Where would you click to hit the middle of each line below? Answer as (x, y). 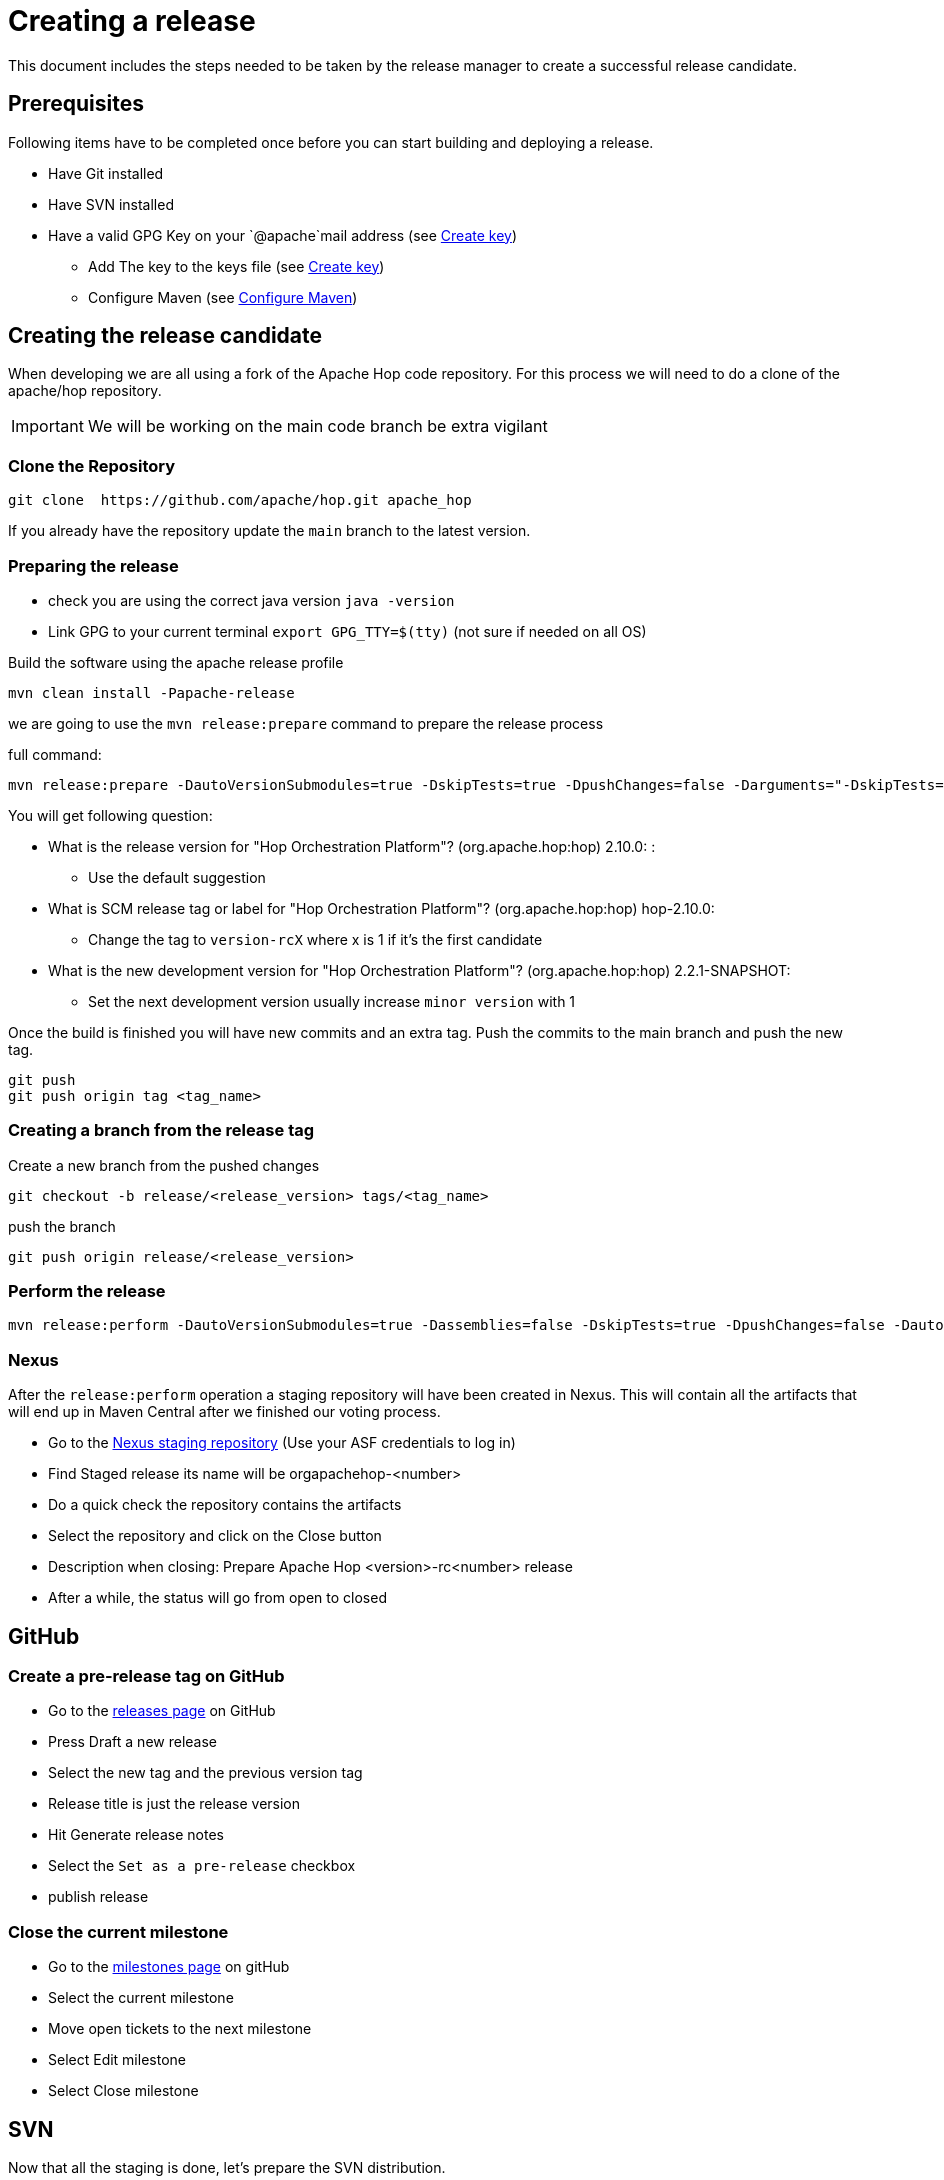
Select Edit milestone (117, 2060)
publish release (98, 1897)
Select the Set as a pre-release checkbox (202, 1866)
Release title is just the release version (174, 1804)
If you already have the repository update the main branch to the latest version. (269, 531)
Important (47, 426)
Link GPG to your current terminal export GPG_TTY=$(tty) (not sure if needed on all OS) (347, 631)
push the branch (62, 1226)
